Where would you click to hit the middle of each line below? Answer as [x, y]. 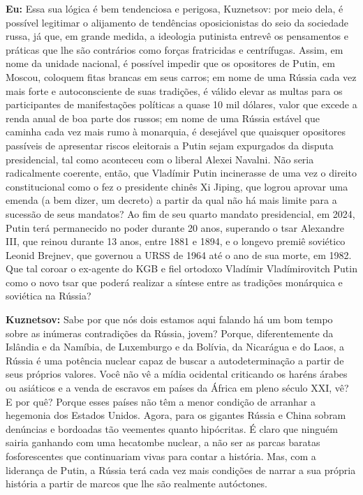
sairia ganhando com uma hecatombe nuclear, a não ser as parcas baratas [163, 442]
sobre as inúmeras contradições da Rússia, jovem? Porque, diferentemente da [170, 333]
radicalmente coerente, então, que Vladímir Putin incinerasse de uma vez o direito [181, 173]
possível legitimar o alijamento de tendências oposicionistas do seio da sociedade [177, 22]
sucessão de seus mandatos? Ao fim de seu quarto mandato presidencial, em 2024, [180, 213]
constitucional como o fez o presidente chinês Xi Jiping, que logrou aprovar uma [177, 186]
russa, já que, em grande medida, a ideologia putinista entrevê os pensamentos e [177, 36]
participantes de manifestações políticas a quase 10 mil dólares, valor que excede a [181, 104]
